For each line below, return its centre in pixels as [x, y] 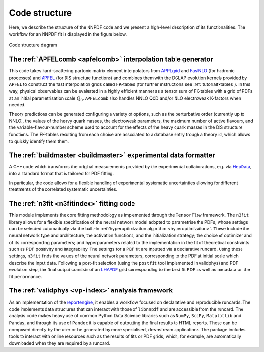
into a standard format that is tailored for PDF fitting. [62, 174]
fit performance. [25, 276]
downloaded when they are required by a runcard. [59, 343]
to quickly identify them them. [39, 141]
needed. [17, 105]
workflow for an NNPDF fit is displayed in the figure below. [68, 34]
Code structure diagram [33, 45]
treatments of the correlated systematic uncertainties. [63, 189]
